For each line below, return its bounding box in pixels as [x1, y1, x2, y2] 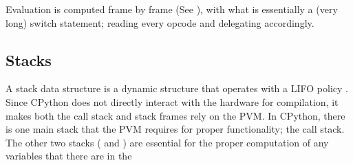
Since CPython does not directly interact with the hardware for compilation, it [6, 94, 339, 109]
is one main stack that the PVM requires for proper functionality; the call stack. [6, 122, 345, 136]
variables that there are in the [6, 148, 132, 163]
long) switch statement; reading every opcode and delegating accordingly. [6, 15, 314, 30]
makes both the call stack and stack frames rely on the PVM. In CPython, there [6, 108, 345, 122]
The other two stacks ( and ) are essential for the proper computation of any [6, 135, 329, 149]
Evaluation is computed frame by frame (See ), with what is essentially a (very [6, 2, 338, 16]
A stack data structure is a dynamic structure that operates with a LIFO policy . [6, 81, 348, 96]
